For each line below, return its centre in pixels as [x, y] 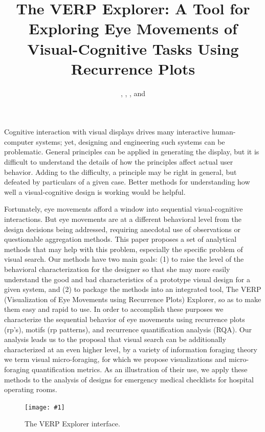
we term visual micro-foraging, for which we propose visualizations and [115, 359]
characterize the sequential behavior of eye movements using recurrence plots [125, 319]
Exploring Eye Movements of [133, 28]
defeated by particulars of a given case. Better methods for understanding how [127, 182]
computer [19, 141]
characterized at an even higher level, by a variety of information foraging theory [131, 349]
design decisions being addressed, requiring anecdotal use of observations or [123, 229]
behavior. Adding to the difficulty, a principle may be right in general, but [120, 172]
